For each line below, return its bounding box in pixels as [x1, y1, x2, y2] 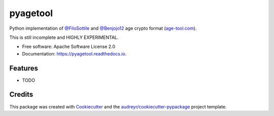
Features [9, 64, 38, 73]
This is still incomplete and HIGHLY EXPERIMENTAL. [9, 34, 119, 40]
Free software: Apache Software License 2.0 [22, 43, 116, 50]
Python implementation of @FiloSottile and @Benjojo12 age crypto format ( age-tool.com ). [9, 25, 197, 31]
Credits [9, 90, 33, 99]
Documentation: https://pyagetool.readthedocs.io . [22, 50, 127, 56]
